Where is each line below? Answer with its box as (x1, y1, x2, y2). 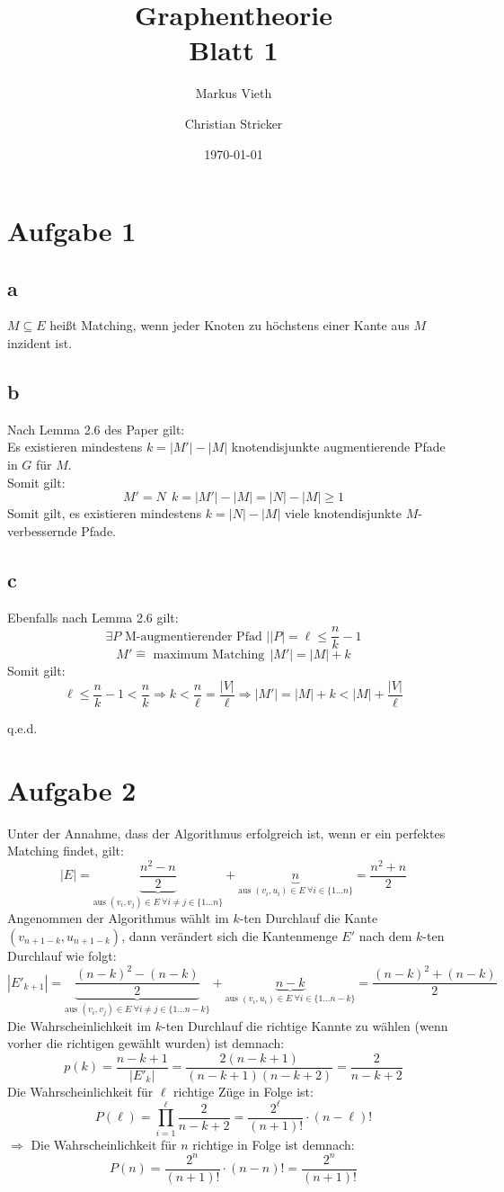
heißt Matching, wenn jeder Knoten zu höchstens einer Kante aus (49, 316, 410, 335)
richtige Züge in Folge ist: (173, 1081, 314, 1100)
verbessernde (7, 521, 77, 540)
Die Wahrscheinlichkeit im (7, 1016, 152, 1035)
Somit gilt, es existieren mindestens (7, 504, 202, 523)
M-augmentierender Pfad (124, 630, 262, 643)
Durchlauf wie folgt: (7, 946, 117, 965)
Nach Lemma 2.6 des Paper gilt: (7, 419, 185, 438)
